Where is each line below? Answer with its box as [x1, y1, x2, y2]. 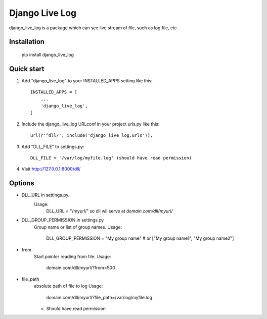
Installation [9, 38, 44, 46]
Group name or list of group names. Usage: [34, 224, 122, 230]
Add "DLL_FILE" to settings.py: [21, 144, 85, 150]
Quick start [9, 64, 44, 73]
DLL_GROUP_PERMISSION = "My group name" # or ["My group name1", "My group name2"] [46, 235, 234, 241]
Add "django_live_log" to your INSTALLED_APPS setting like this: [21, 77, 153, 84]
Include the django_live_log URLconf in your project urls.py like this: [21, 121, 160, 127]
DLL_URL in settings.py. [21, 192, 70, 198]
